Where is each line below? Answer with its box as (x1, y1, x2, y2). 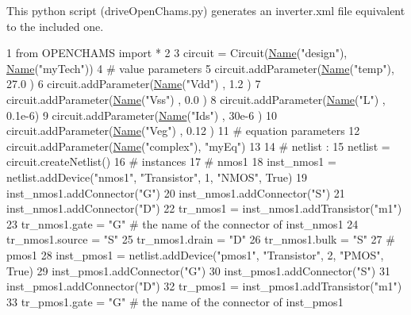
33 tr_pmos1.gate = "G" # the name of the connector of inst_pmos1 (6, 293, 344, 309)
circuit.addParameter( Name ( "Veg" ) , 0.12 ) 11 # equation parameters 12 (6, 122, 360, 139)
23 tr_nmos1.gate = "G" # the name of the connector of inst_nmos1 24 (6, 215, 359, 232)
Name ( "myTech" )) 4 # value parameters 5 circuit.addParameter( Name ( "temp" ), (6, 60, 394, 76)
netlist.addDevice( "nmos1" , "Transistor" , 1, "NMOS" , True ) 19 (6, 168, 308, 185)
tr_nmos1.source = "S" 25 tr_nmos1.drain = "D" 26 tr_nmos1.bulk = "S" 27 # (6, 231, 395, 248)
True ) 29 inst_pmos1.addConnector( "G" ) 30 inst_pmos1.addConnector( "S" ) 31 (6, 262, 390, 279)
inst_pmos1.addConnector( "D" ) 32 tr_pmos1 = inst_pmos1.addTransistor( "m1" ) (6, 278, 402, 294)
